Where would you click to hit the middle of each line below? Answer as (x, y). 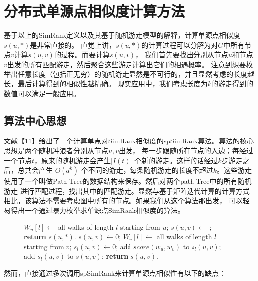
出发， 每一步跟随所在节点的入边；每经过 (186, 151)
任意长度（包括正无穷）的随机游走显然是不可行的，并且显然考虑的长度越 (136, 74)
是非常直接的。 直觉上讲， (73, 44)
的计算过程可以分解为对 (180, 44)
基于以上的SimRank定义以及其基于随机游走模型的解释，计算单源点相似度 (122, 35)
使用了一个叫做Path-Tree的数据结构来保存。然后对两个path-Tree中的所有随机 (128, 181)
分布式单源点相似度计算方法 (95, 11)
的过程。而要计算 (82, 54)
